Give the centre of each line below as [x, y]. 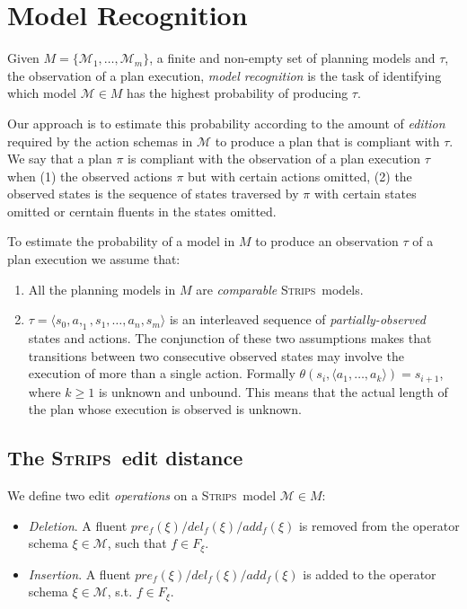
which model [42, 93]
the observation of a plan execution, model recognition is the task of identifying [225, 75]
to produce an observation [327, 241]
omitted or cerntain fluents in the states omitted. [142, 211]
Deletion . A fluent [78, 525]
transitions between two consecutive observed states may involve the [216, 355]
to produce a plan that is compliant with [327, 141]
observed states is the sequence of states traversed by [153, 194]
